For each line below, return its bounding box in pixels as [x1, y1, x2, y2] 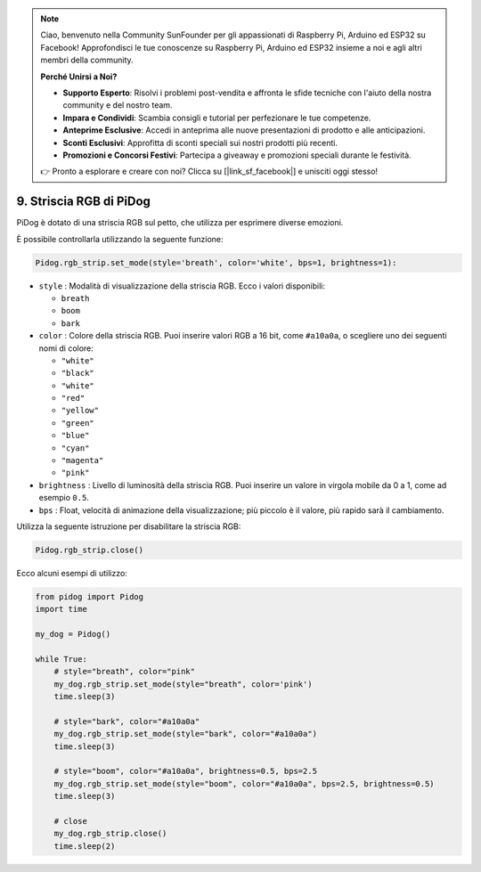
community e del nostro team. [62, 100, 173, 110]
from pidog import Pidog [35, 591, 144, 601]
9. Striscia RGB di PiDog [16, 194, 151, 209]
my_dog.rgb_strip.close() [53, 828, 167, 839]
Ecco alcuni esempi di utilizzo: [16, 567, 128, 578]
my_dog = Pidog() [35, 629, 111, 640]
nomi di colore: [38, 343, 94, 354]
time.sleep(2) [53, 841, 116, 851]
